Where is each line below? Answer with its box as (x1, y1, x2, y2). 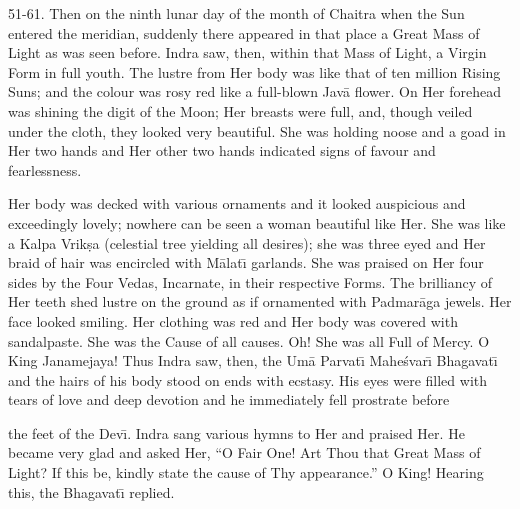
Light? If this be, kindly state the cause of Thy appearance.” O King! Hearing (8, 462, 484, 483)
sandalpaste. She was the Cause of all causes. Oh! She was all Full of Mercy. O (8, 330, 490, 351)
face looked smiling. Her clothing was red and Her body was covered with (8, 310, 458, 331)
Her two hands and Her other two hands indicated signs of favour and (8, 140, 436, 161)
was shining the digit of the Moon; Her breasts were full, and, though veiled (8, 100, 473, 121)
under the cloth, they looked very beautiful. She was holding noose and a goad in (8, 120, 506, 141)
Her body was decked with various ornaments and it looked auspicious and (8, 193, 466, 214)
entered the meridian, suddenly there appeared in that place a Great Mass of (8, 22, 480, 43)
